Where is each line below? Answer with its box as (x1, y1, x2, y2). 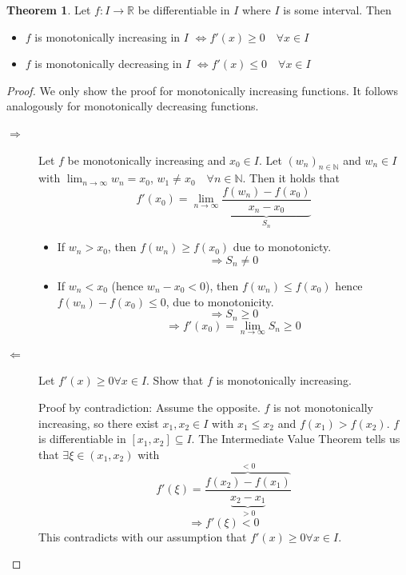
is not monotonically (273, 398, 373, 415)
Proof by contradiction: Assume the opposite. (38, 398, 261, 415)
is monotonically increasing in (34, 28, 181, 45)
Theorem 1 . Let (6, 2, 91, 18)
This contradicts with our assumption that (38, 528, 247, 545)
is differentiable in (38, 430, 126, 447)
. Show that (146, 372, 204, 389)
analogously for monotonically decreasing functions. (6, 98, 259, 114)
